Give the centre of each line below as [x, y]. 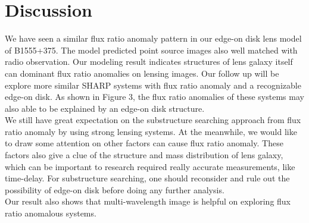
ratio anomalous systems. [51, 213]
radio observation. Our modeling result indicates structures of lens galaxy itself [149, 62]
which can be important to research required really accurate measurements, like [150, 166]
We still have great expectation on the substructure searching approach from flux [153, 120]
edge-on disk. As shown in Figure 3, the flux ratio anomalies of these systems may [154, 97]
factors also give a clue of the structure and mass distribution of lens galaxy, [144, 155]
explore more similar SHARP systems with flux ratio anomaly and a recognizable [153, 85]
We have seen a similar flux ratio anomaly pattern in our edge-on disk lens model [153, 38]
